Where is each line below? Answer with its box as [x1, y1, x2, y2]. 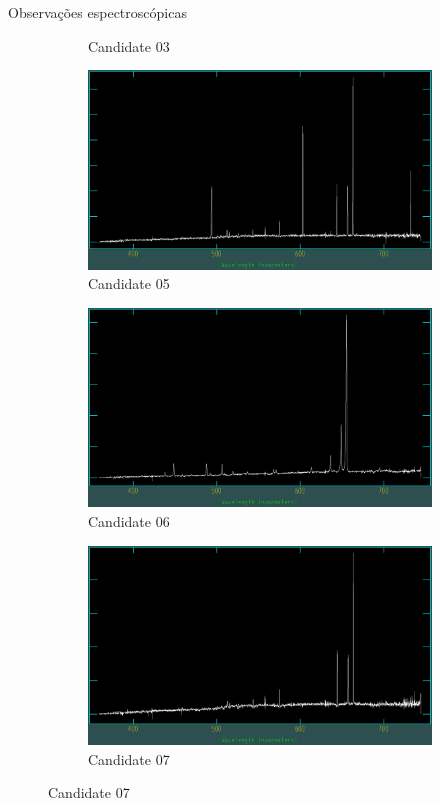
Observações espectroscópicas [8, 2, 187, 22]
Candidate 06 [88, 511, 170, 532]
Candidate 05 [88, 273, 170, 294]
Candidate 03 [88, 35, 170, 56]
